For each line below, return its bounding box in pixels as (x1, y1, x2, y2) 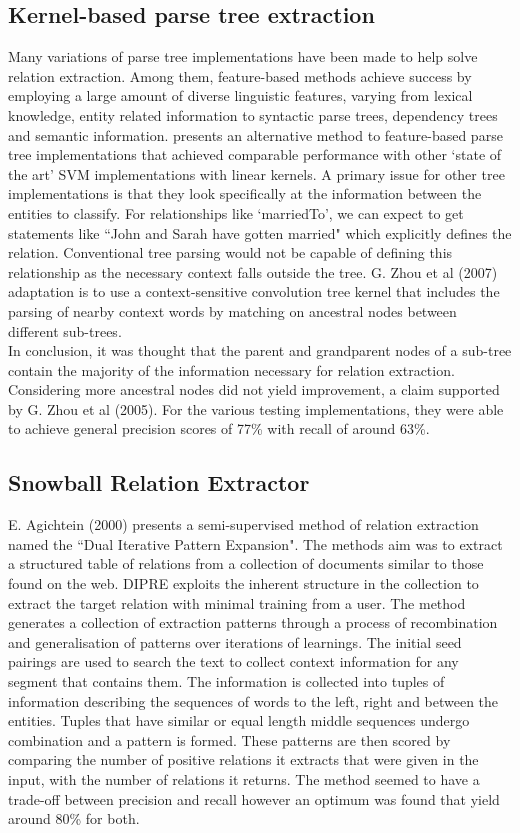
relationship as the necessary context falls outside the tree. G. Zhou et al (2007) (8, 261, 498, 282)
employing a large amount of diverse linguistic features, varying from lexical (8, 85, 473, 106)
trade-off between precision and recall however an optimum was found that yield (8, 788, 500, 809)
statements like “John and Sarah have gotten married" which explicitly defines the (8, 222, 512, 243)
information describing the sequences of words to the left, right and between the (8, 690, 499, 711)
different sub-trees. (8, 320, 122, 341)
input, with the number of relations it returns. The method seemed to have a (8, 769, 480, 789)
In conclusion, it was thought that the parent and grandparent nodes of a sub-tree (8, 340, 512, 361)
